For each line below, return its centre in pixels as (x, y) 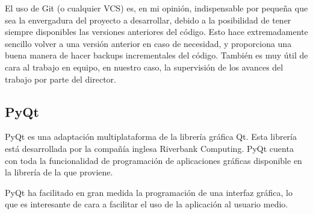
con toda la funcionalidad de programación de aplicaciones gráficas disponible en (153, 160)
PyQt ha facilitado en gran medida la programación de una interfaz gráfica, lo (149, 192)
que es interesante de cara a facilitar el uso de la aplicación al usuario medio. (147, 204)
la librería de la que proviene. (59, 172)
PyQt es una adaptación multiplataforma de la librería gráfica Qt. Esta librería (151, 137)
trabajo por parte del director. (60, 79)
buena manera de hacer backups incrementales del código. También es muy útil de (156, 55)
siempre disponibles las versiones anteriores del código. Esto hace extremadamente (156, 32)
